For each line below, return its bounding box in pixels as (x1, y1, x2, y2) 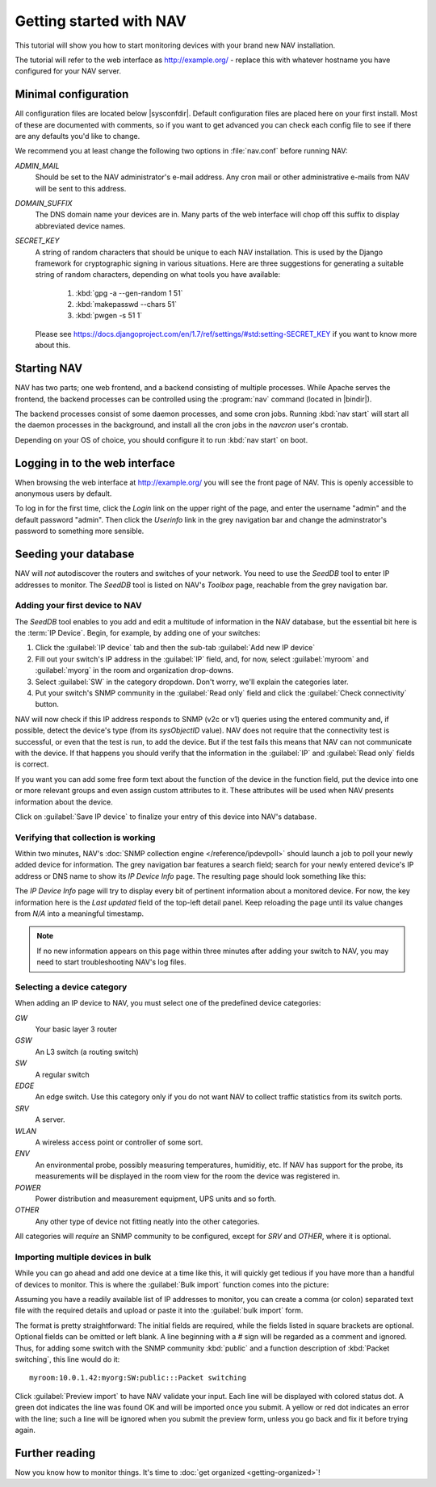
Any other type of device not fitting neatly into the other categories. (35, 1216, 260, 1226)
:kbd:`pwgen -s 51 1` (75, 311, 143, 321)
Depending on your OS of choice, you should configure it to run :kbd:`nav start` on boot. (15, 435, 308, 444)
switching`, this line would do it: (15, 1354, 120, 1364)
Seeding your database (15, 548, 135, 561)
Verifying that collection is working (15, 832, 156, 843)
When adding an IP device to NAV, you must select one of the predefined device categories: (15, 998, 321, 1008)
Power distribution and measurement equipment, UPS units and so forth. (35, 1194, 277, 1203)
